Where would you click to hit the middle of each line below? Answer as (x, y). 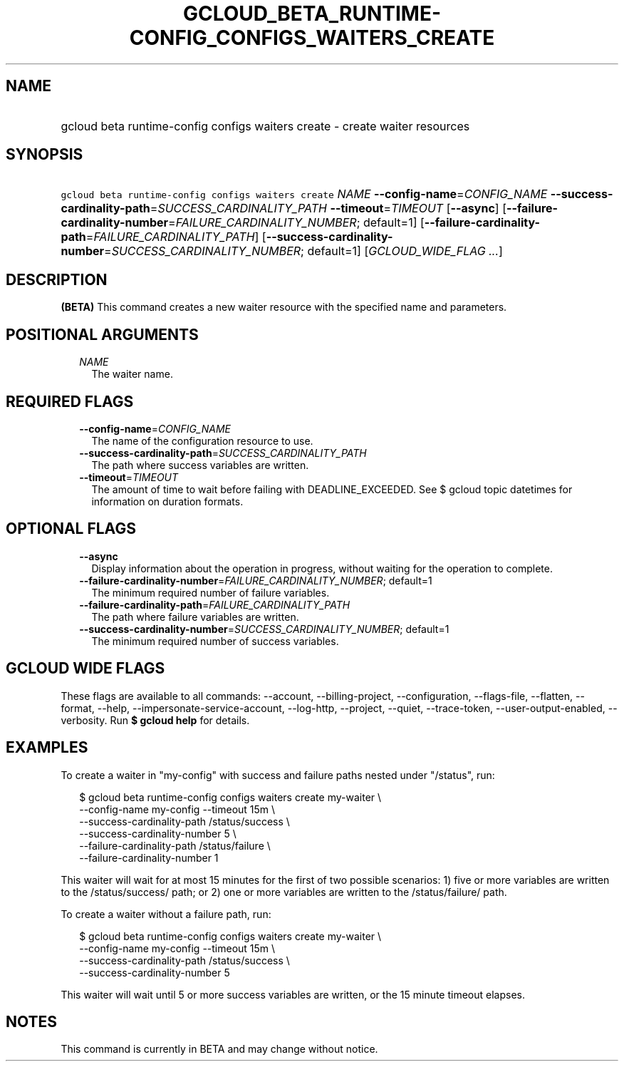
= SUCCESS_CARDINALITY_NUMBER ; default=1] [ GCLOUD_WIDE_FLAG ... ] (303, 251)
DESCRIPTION (57, 279)
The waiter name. (132, 374)
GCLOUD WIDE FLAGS (85, 669)
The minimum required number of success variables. (215, 641)
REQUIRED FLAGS (70, 401)
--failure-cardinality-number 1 (149, 857)
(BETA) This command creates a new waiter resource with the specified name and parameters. (284, 307)
